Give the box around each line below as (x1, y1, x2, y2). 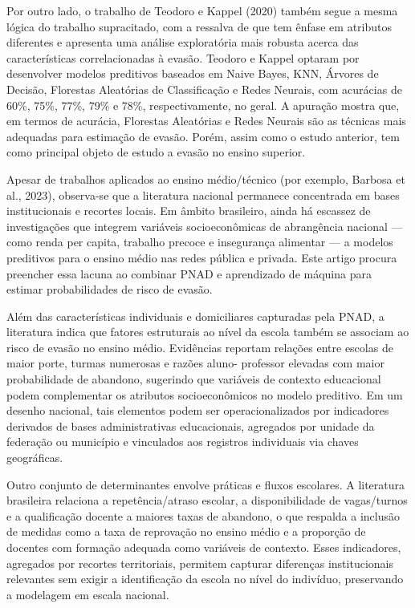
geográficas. (6, 449, 63, 466)
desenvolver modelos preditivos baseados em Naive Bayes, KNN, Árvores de (6, 65, 379, 82)
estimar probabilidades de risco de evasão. (6, 281, 213, 298)
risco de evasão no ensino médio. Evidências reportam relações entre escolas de (6, 338, 393, 355)
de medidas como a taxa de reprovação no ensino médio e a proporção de (6, 523, 366, 540)
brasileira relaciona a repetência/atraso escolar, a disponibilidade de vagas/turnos (6, 492, 408, 509)
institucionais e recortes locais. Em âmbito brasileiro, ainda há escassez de (6, 202, 371, 219)
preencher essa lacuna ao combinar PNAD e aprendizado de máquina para (6, 265, 372, 282)
